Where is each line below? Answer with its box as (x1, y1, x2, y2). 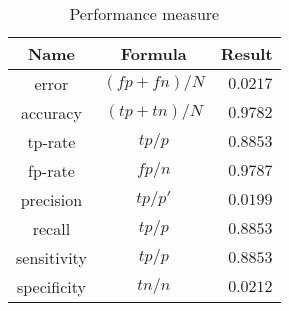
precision (20, 188, 83, 211)
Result (220, 42, 273, 65)
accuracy (20, 101, 82, 124)
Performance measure (69, 2, 220, 25)
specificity (16, 275, 86, 298)
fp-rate (28, 159, 75, 182)
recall (32, 217, 71, 240)
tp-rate (27, 130, 76, 153)
